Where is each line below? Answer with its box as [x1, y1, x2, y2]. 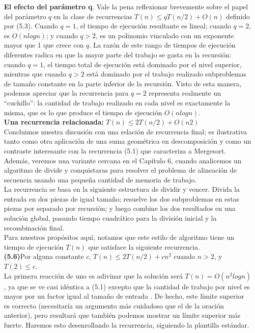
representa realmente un [148, 88, 221, 98]
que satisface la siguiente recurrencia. [88, 241, 200, 252]
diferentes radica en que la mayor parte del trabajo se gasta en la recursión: [4, 49, 231, 59]
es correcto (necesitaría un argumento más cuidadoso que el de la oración [4, 300, 224, 310]
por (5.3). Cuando [4, 21, 58, 31]
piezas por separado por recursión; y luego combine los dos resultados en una [4, 203, 236, 213]
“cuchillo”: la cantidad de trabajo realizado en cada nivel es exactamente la [4, 97, 230, 107]
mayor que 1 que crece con [4, 40, 84, 50]
